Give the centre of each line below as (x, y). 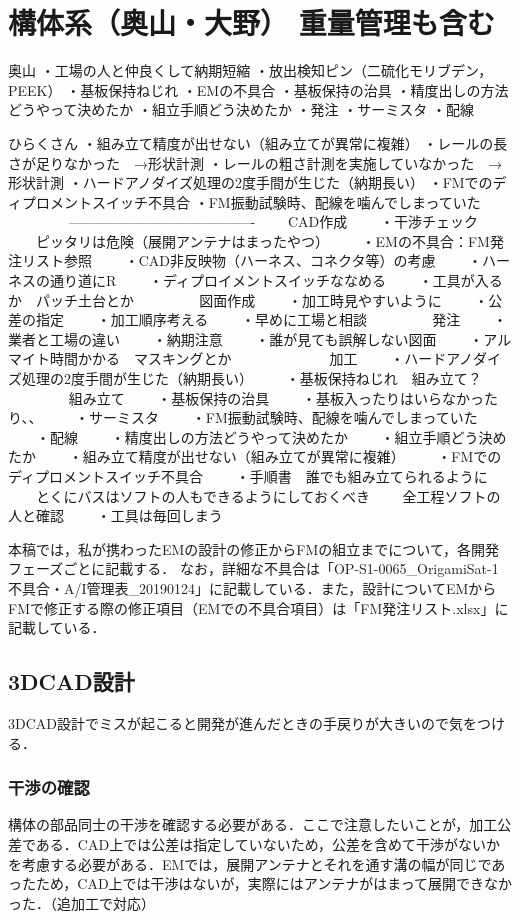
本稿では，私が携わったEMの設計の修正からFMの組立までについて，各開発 (253, 548)
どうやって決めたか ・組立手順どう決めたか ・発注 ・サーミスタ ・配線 (241, 109)
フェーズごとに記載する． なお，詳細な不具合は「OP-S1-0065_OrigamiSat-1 (253, 568)
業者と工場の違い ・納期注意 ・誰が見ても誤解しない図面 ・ (246, 338)
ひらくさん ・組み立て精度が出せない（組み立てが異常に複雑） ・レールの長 (258, 142)
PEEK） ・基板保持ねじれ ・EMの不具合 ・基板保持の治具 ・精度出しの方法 (258, 89)
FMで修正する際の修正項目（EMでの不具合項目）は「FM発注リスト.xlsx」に (258, 607)
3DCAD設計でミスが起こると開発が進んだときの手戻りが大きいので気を (242, 722)
